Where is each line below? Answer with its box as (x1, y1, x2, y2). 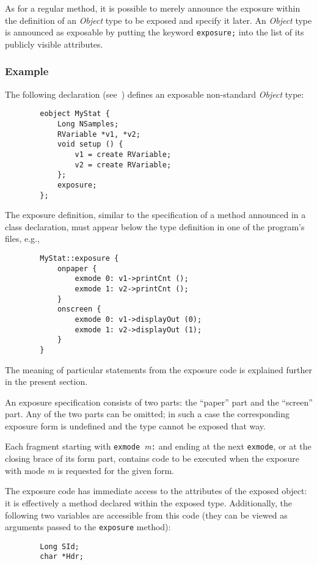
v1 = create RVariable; (75, 150, 172, 159)
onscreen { (57, 305, 101, 314)
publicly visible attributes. (5, 37, 103, 50)
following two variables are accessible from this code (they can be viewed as (5, 508, 288, 521)
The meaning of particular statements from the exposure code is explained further (5, 363, 312, 376)
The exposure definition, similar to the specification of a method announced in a (5, 208, 306, 221)
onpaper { (57, 264, 97, 273)
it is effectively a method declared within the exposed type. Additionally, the (5, 496, 292, 509)
